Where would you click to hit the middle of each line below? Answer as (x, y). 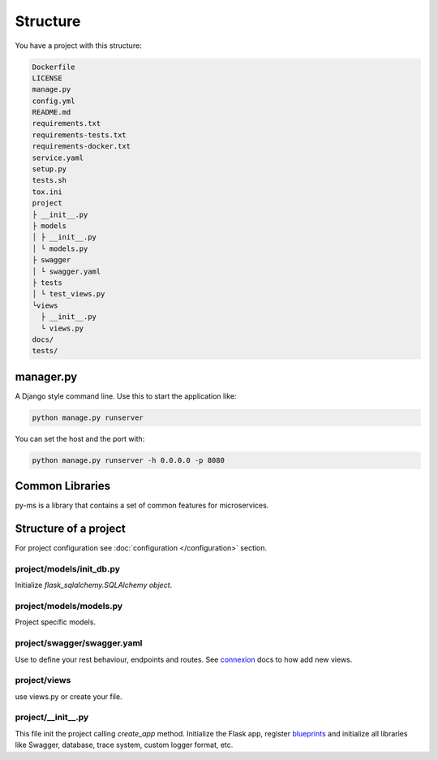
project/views (43, 680)
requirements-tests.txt (79, 135)
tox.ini (47, 192)
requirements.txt (67, 123)
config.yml (54, 101)
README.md (52, 112)
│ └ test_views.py (69, 294)
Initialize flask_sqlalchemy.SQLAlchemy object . (94, 585)
